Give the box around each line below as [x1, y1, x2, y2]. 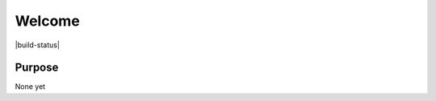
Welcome [15, 12, 80, 30]
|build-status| [15, 40, 61, 50]
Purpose [15, 61, 59, 75]
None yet [15, 82, 46, 91]
